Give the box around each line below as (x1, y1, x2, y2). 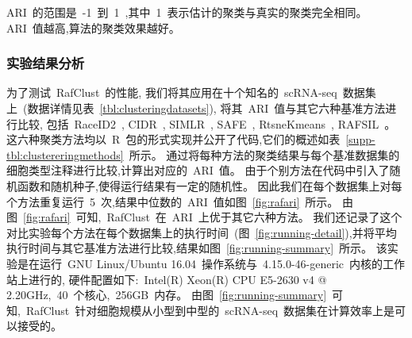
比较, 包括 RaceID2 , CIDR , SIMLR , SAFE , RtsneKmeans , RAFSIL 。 (17, 115, 396, 132)
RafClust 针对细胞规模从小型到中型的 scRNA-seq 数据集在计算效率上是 (25, 302, 395, 318)
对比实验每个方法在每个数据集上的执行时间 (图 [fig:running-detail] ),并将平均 (6, 224, 397, 240)
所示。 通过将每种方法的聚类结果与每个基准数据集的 (129, 146, 400, 163)
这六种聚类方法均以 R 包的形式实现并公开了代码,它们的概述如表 (6, 131, 341, 148)
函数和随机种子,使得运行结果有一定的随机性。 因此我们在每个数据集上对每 (17, 177, 402, 194)
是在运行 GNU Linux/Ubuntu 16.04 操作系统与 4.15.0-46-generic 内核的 (17, 255, 383, 271)
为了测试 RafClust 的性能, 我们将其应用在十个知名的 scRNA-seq (6, 84, 337, 101)
